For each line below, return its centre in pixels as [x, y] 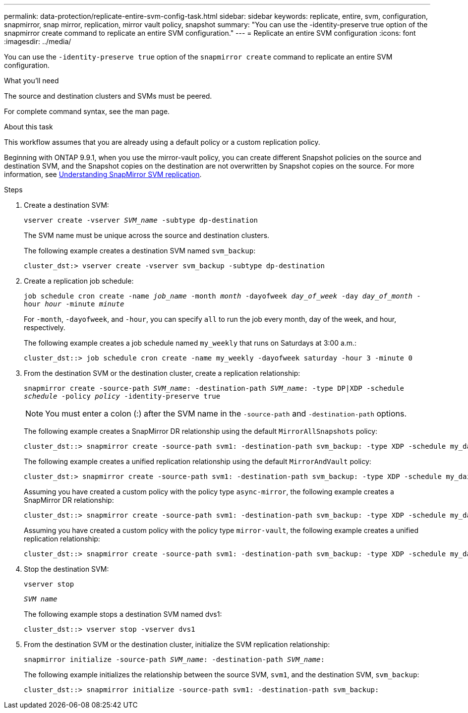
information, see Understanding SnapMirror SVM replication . [103, 174]
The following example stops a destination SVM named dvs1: [123, 614]
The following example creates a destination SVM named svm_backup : [140, 251]
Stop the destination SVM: [66, 569]
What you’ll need [31, 81]
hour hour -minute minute [74, 304]
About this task [29, 127]
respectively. [45, 327]
